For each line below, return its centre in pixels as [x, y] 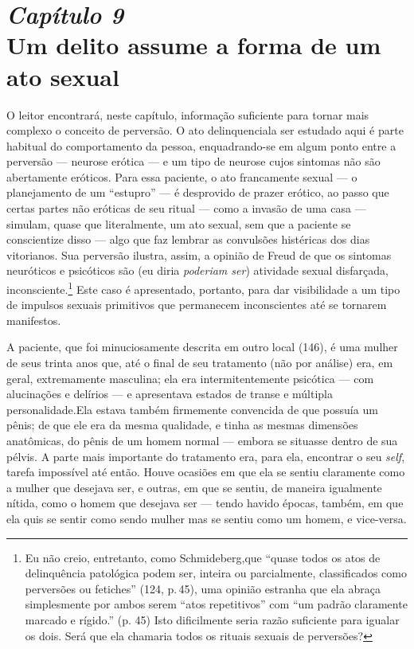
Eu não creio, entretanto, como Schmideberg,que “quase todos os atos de [203, 557]
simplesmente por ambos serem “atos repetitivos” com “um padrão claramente [216, 604]
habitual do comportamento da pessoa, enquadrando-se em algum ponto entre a [201, 145]
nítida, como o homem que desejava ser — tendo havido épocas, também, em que [205, 503]
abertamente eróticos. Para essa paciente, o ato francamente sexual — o [182, 176]
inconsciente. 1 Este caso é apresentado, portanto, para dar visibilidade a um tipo [203, 288]
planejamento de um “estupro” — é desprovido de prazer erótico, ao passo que [198, 192]
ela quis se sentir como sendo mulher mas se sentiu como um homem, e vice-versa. [207, 518]
